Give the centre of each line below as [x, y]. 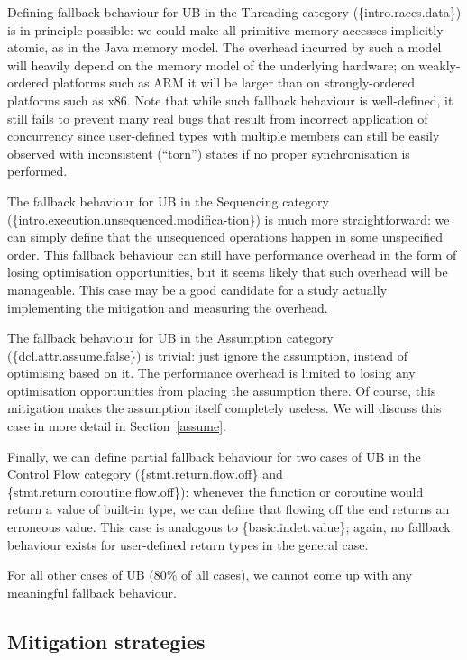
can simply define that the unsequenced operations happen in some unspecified [225, 237]
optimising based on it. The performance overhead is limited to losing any [211, 373]
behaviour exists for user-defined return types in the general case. [188, 544]
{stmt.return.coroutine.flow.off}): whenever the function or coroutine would [215, 491]
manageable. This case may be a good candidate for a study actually [197, 289]
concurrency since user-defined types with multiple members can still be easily [224, 136]
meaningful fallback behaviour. [92, 592]
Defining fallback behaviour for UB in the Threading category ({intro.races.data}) [234, 12]
